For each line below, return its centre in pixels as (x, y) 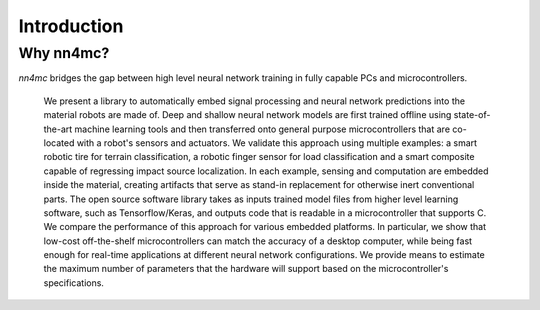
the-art (58, 129)
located (59, 142)
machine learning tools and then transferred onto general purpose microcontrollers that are (262, 129)
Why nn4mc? (64, 53)
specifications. (74, 282)
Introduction (71, 26)
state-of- (472, 115)
